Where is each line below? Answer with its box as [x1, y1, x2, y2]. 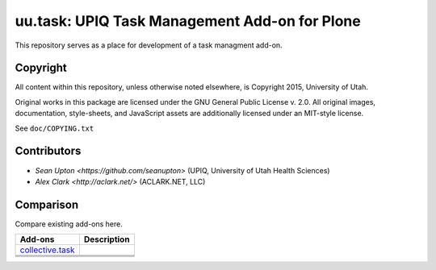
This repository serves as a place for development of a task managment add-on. [15, 40, 283, 50]
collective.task [19, 244, 75, 255]
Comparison [15, 197, 79, 211]
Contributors [15, 144, 82, 158]
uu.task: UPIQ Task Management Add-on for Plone [15, 12, 361, 30]
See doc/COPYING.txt [15, 123, 94, 133]
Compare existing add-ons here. [15, 218, 123, 229]
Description [83, 234, 130, 245]
